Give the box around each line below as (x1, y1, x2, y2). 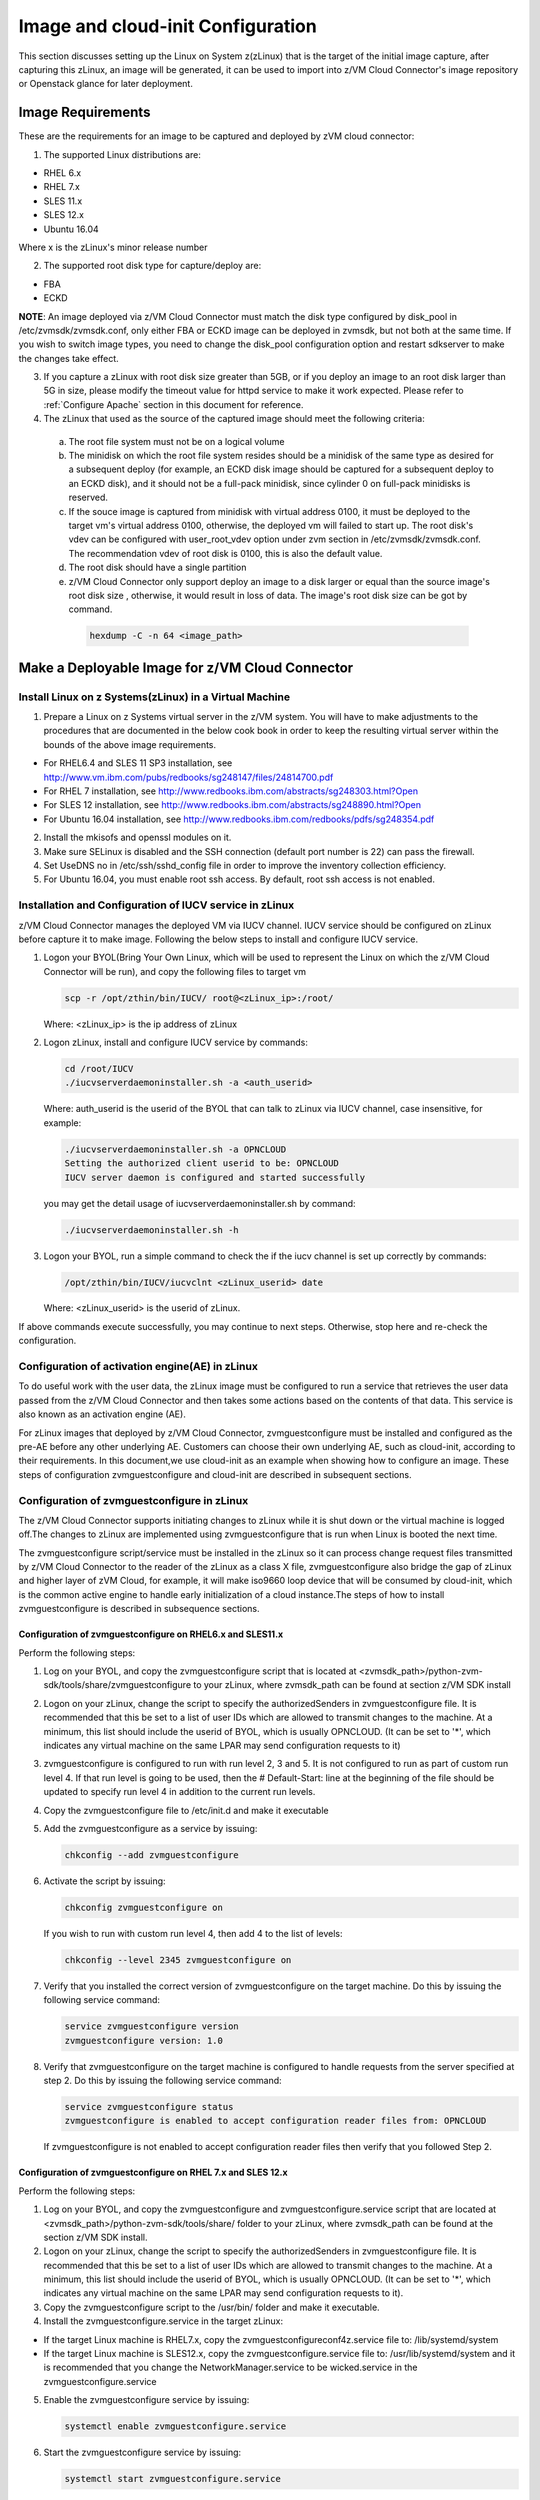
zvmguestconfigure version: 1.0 (64, 2035, 224, 2046)
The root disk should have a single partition (68, 561, 247, 574)
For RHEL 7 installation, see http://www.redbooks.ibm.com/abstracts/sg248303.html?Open (43, 785, 419, 797)
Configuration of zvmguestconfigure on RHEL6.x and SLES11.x (18, 1628, 284, 1640)
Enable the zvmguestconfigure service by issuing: (43, 2394, 250, 2406)
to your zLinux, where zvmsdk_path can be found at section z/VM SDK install (193, 1679, 512, 1691)
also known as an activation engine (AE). (18, 1408, 187, 1420)
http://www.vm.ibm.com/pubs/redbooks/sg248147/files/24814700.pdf (43, 771, 334, 783)
